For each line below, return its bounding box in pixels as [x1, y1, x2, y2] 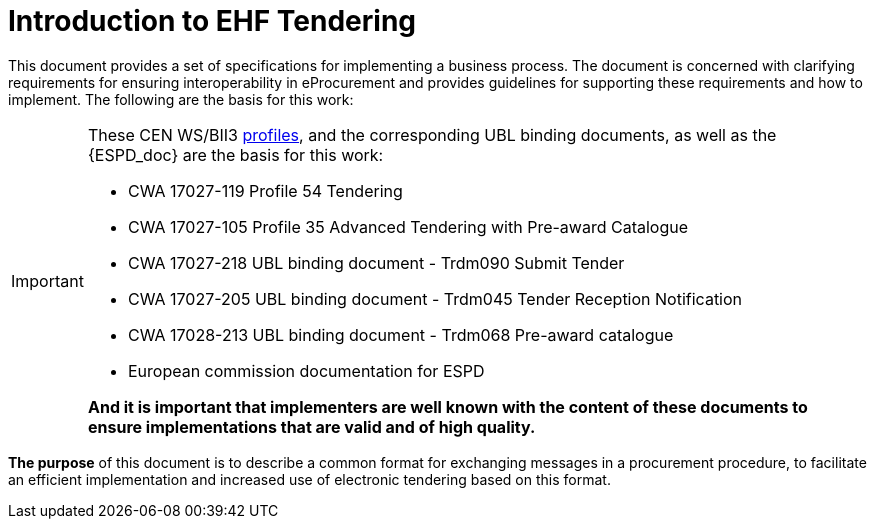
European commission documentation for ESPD [127, 360, 485, 381]
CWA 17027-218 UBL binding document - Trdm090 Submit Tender [127, 252, 625, 273]
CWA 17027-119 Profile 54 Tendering [127, 180, 403, 201]
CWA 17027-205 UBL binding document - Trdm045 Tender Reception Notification [127, 288, 743, 309]
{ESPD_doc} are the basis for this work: [87, 144, 384, 165]
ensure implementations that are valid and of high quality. [87, 416, 536, 437]
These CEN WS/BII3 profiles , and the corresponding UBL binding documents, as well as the [87, 124, 777, 145]
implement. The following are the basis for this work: [8, 90, 354, 108]
